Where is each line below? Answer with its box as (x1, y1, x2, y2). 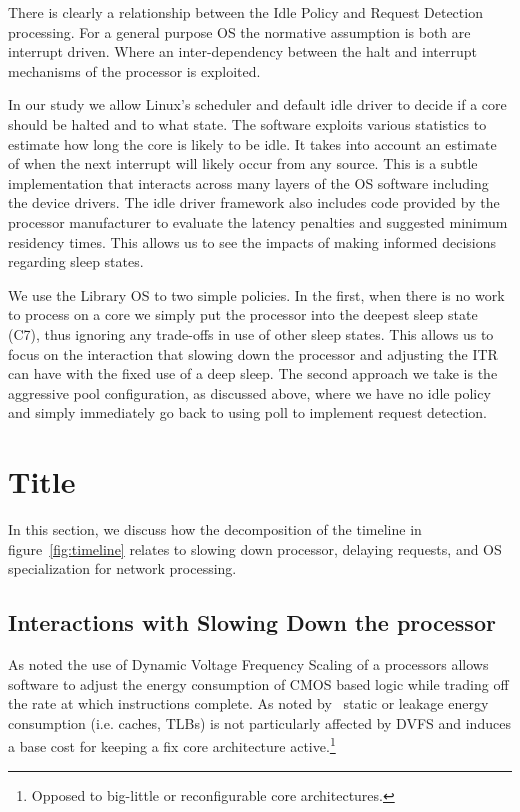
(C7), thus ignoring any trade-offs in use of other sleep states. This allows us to (8, 323, 494, 344)
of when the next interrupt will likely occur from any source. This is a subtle (8, 153, 478, 174)
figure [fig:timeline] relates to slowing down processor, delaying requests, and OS (8, 538, 502, 559)
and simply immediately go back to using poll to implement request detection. (8, 402, 487, 423)
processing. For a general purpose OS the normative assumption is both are (8, 21, 471, 42)
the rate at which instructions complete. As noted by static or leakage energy (8, 693, 489, 714)
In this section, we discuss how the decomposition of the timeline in (8, 519, 422, 539)
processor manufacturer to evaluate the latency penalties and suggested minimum (8, 211, 508, 232)
